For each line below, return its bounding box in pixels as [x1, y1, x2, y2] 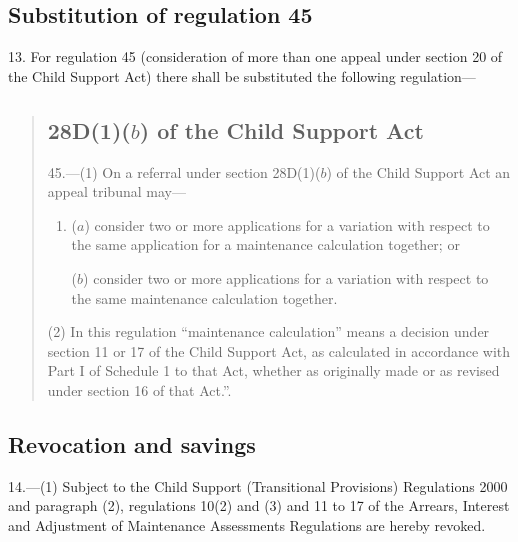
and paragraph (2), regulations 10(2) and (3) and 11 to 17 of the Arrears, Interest [8, 495, 510, 516]
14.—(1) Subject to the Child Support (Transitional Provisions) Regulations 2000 [8, 475, 508, 496]
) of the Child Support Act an [326, 161, 511, 182]
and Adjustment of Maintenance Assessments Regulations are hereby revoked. [8, 514, 486, 535]
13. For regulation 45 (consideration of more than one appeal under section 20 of [8, 46, 503, 67]
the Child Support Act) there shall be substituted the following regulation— [8, 65, 476, 86]
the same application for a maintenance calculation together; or [71, 234, 460, 255]
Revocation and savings [8, 428, 256, 459]
